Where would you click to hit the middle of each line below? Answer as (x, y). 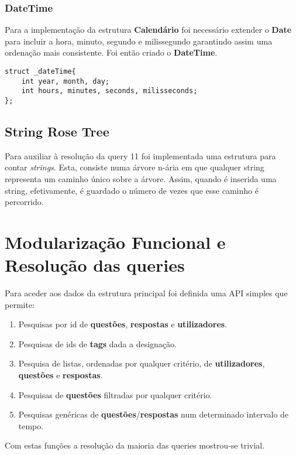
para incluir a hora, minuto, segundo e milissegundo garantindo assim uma (139, 41)
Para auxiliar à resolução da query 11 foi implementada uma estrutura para (140, 155)
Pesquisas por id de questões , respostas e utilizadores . (123, 324)
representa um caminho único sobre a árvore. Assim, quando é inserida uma (141, 179)
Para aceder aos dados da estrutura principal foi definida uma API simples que (146, 293)
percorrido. (24, 202)
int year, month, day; (65, 81)
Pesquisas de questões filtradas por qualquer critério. (115, 394)
